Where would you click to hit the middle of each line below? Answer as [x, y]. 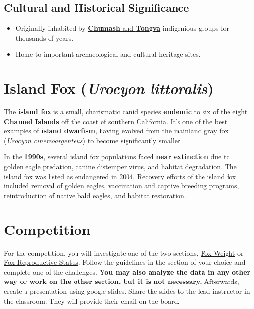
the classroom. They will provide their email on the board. [92, 300]
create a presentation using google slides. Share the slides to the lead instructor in [127, 291]
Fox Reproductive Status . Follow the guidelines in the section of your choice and [125, 262]
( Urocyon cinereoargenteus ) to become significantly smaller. [93, 140]
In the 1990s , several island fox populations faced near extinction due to [117, 157]
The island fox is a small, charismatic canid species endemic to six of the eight [126, 112]
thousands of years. [44, 38]
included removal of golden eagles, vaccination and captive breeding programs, [122, 186]
